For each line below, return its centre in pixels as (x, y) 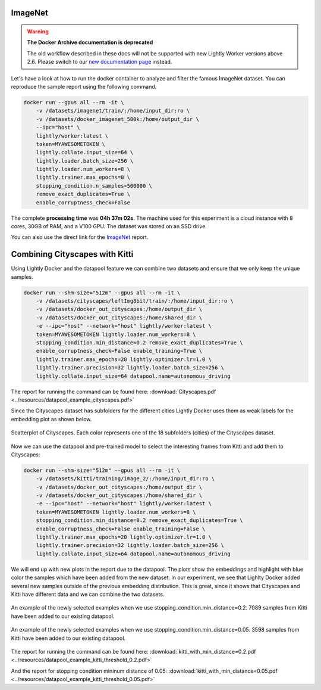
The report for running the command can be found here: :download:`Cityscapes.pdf (114, 391)
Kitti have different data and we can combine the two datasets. (88, 594)
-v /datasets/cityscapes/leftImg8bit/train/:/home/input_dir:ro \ (135, 301)
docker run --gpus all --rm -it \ (74, 102)
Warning (38, 32)
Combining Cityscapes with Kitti (72, 254)
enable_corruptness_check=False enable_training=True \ (119, 351)
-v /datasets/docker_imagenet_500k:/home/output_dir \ (117, 119)
